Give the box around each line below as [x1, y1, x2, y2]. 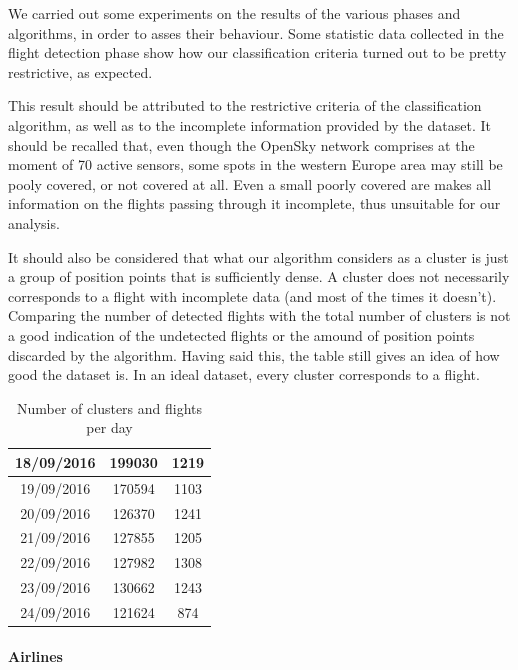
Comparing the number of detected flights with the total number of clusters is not [8, 305, 511, 326]
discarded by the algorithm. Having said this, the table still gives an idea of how [8, 344, 500, 365]
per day [86, 417, 133, 438]
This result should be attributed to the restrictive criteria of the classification [8, 95, 482, 116]
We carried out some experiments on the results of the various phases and [8, 3, 461, 23]
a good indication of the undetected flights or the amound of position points [8, 324, 475, 345]
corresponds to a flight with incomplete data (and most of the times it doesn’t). [8, 285, 497, 306]
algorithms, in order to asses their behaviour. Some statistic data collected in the [8, 22, 504, 43]
